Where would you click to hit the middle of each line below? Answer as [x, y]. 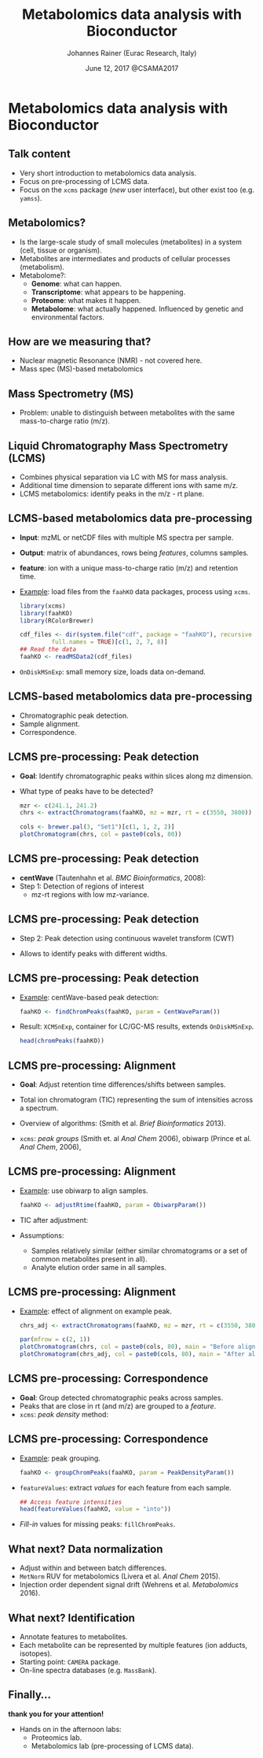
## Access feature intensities [71, 1502]
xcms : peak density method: [64, 1414]
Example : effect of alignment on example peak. [96, 1311]
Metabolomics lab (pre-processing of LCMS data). [112, 1745]
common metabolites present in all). [89, 1259]
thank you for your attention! [56, 1714]
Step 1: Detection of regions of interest [82, 886]
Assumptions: [42, 1235]
